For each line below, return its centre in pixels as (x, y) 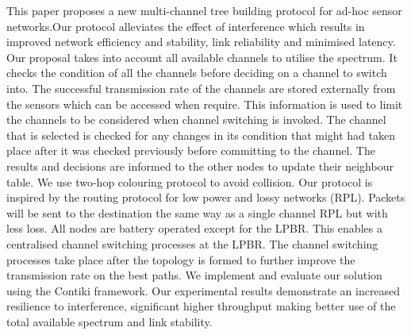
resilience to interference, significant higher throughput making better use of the (201, 306)
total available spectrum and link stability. (109, 321)
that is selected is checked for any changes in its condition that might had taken (201, 135)
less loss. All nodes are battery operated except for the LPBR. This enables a (194, 228)
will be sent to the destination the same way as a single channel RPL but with (197, 212)
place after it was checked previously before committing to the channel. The (191, 150)
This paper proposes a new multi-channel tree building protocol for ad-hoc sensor (204, 10)
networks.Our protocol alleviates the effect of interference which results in (186, 26)
